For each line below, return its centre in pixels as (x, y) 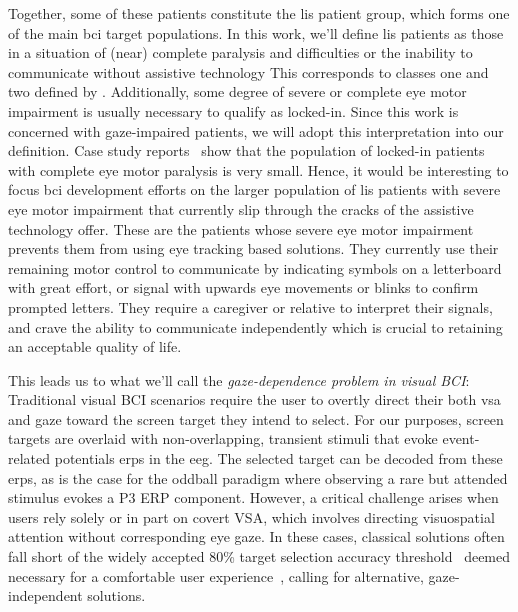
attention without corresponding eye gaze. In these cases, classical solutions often (256, 536)
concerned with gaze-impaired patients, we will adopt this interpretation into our (256, 130)
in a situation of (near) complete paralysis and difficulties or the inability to (240, 52)
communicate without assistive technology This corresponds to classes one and (248, 71)
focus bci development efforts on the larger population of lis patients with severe (254, 189)
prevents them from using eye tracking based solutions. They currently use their (253, 248)
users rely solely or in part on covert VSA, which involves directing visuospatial (251, 516)
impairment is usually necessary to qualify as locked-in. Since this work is (233, 110)
